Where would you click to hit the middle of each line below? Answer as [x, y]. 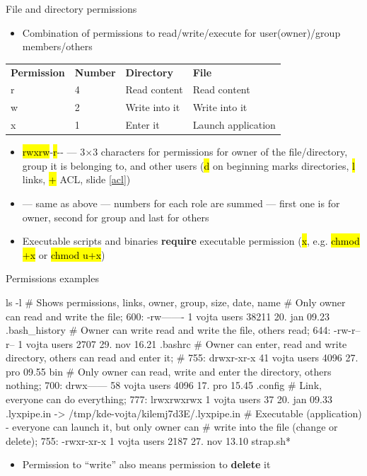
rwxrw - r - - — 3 [54, 152]
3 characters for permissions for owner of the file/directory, [220, 152]
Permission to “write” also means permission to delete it [146, 464]
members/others [57, 46]
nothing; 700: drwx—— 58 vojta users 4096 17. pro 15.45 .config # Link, [164, 385]
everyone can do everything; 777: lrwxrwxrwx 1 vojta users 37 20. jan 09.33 [169, 399]
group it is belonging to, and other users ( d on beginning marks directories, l [188, 165]
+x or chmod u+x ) [64, 254]
